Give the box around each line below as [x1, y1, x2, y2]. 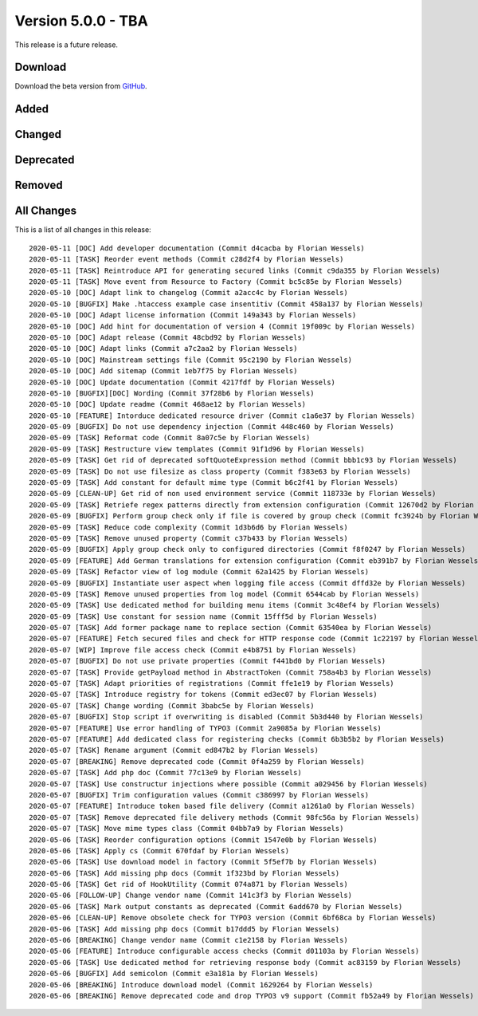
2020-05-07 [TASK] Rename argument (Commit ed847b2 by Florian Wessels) [29, 746, 319, 755]
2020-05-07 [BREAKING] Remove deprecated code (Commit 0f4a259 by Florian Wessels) [29, 757, 366, 766]
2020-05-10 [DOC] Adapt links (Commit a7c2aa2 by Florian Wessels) [29, 344, 298, 353]
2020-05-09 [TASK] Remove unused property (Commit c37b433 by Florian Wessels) [29, 534, 348, 542]
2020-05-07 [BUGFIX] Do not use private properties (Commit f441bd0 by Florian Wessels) [29, 656, 386, 666]
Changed [14, 128, 61, 141]
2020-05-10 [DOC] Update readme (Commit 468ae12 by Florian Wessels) [29, 400, 307, 409]
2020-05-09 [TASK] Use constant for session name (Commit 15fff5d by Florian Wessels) [29, 612, 378, 621]
